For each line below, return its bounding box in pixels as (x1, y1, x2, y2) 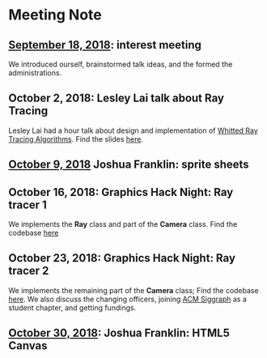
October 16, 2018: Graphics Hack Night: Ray (8, 185, 234, 199)
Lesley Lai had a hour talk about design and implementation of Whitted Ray (8, 126, 259, 135)
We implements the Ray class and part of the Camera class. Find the (8, 219, 238, 229)
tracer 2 (8, 264, 49, 278)
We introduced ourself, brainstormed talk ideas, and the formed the (8, 59, 233, 69)
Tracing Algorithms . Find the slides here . (8, 134, 144, 143)
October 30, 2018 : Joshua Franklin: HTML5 (8, 326, 231, 340)
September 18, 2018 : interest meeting (8, 38, 202, 52)
